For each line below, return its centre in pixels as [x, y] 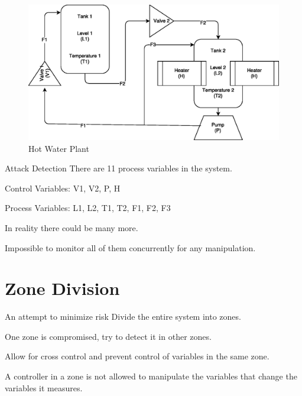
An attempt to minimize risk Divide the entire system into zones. [123, 317]
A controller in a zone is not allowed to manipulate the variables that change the [151, 376]
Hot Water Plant [59, 148]
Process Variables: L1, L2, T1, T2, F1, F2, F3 [88, 208]
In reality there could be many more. [72, 227]
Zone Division [62, 288]
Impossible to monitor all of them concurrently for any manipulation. [130, 247]
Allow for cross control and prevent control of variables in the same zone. [137, 356]
